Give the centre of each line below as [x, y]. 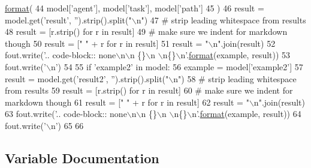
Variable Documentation [82, 157]
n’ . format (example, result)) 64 [247, 114]
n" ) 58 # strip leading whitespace [235, 78]
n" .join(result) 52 [244, 43]
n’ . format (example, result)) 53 [235, 55]
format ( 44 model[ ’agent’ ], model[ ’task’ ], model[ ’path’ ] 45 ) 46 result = [135, 8]
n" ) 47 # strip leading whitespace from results [221, 19]
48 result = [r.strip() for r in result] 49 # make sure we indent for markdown [146, 31]
